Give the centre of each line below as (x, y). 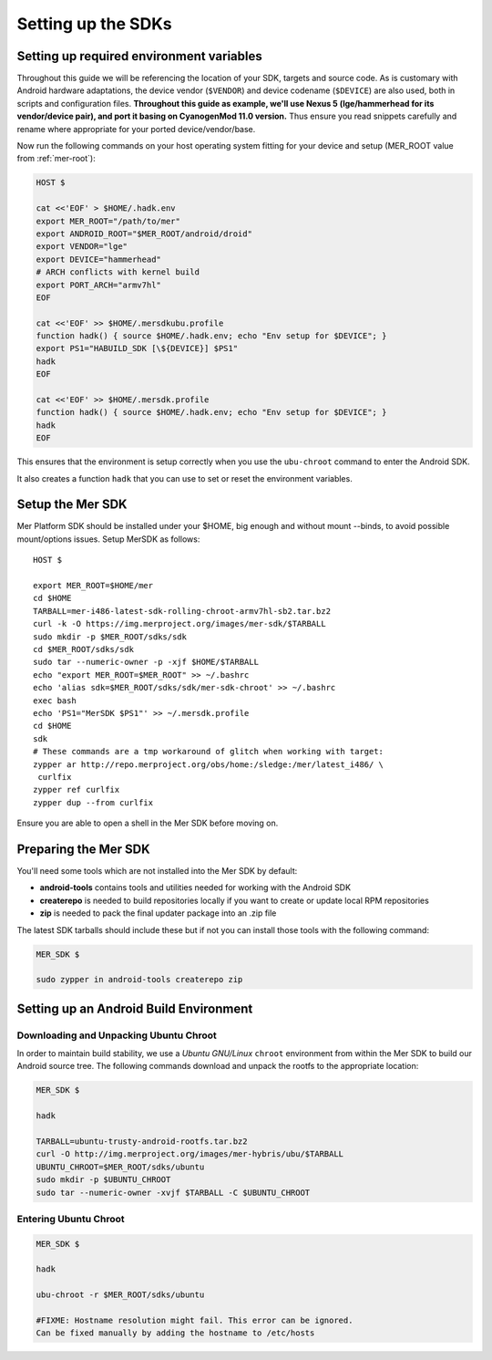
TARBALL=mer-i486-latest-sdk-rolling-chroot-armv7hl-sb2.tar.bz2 (182, 611)
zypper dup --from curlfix (93, 802)
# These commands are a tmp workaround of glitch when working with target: (209, 752)
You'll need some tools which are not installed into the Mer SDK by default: (157, 870)
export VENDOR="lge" (82, 247)
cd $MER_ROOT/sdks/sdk (84, 649)
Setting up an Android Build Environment (135, 1008)
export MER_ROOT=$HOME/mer (93, 586)
